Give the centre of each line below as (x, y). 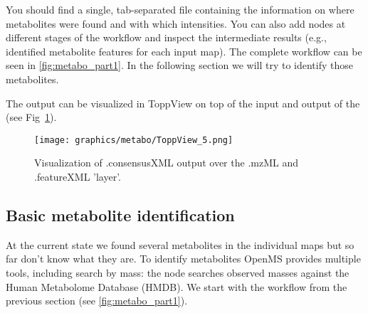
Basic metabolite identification (120, 214)
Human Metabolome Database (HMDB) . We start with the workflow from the (177, 286)
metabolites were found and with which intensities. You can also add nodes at (176, 23)
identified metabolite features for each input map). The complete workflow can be (184, 51)
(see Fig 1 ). (31, 117)
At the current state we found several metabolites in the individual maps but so (180, 244)
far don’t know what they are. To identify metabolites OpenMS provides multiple (183, 259)
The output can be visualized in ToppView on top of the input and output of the (183, 103)
